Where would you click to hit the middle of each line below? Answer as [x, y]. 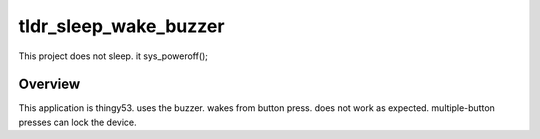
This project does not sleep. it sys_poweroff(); [113, 56]
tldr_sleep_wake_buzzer [121, 26]
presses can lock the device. [77, 122]
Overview [49, 84]
